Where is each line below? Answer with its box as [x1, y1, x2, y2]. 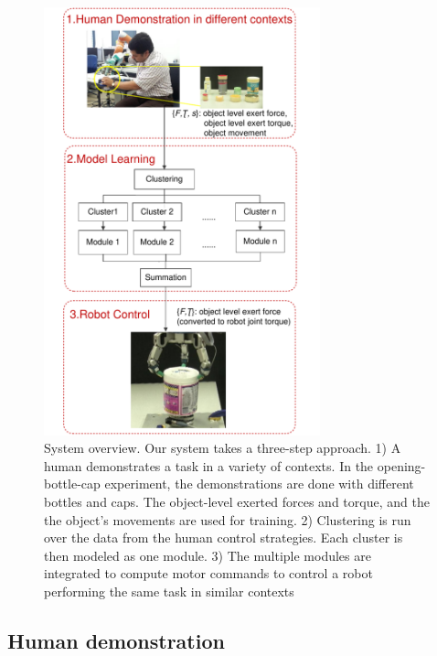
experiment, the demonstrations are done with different [104, 474, 414, 493]
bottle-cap [44, 474, 101, 493]
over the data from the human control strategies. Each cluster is [44, 528, 403, 547]
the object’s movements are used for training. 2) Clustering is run [44, 510, 411, 529]
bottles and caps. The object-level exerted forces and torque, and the [44, 492, 430, 511]
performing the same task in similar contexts [44, 582, 294, 601]
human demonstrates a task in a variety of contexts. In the [44, 456, 374, 475]
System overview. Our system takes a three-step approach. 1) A [44, 438, 401, 457]
